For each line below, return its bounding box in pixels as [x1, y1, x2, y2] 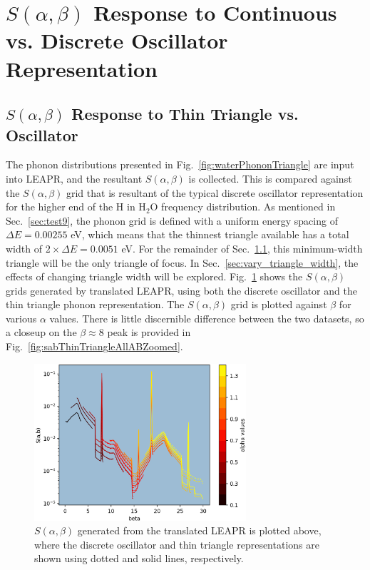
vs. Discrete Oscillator [6, 26, 228, 55]
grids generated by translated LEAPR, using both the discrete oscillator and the [6, 283, 357, 297]
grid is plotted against [230, 297, 327, 312]
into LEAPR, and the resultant [6, 171, 143, 185]
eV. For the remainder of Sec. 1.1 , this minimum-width [121, 240, 363, 255]
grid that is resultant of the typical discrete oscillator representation [66, 185, 364, 200]
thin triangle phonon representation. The [6, 297, 185, 312]
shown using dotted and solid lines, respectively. [34, 551, 244, 566]
